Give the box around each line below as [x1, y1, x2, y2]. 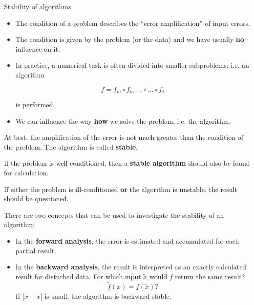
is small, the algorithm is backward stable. [44, 290, 171, 301]
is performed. [15, 99, 55, 110]
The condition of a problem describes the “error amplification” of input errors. [15, 18, 250, 28]
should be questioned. [4, 193, 69, 204]
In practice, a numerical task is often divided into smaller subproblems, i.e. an [15, 60, 249, 70]
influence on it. [15, 43, 60, 54]
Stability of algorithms [4, 1, 71, 11]
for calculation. [4, 167, 49, 177]
